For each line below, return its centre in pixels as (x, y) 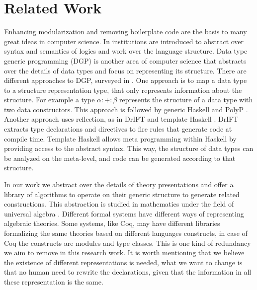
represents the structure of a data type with (186, 100)
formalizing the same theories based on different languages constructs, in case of (126, 233)
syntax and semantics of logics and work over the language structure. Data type (126, 51)
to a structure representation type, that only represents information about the (123, 90)
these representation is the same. (54, 281)
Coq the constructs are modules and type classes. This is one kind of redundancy (128, 243)
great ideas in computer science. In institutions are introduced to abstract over (124, 41)
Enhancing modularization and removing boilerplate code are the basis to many (126, 32)
